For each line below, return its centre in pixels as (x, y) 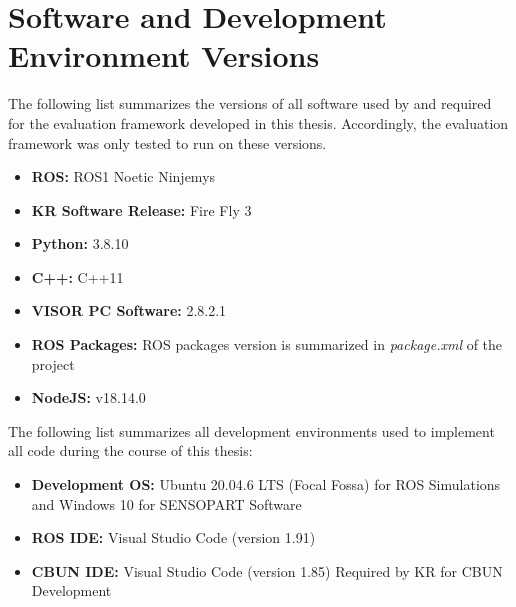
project (53, 363)
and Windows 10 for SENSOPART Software (166, 503)
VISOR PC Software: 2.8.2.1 (129, 310)
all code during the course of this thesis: (130, 450)
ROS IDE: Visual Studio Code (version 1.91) (173, 537)
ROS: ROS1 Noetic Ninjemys (123, 176)
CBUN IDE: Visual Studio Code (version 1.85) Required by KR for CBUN (267, 570)
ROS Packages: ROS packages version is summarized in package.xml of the (267, 344)
